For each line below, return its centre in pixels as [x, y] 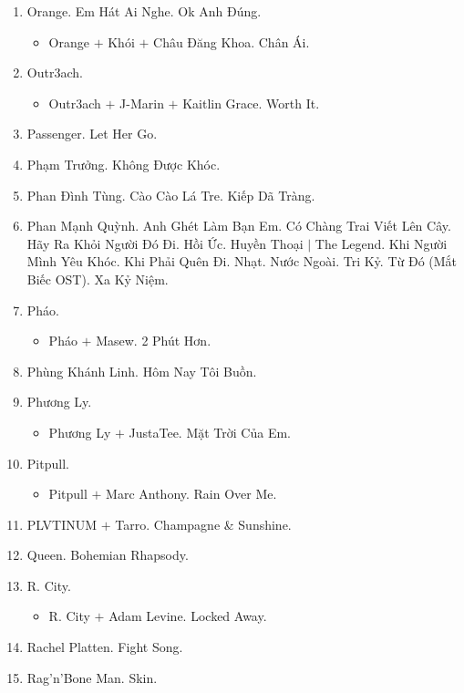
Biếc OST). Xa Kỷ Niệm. [98, 279]
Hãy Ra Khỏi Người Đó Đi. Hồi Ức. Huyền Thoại [165, 243]
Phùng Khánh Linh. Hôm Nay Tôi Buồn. [142, 371]
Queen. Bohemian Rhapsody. [108, 555]
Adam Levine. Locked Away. [188, 616]
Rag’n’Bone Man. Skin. [92, 677]
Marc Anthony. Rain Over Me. [191, 494]
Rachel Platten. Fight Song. [105, 647]
